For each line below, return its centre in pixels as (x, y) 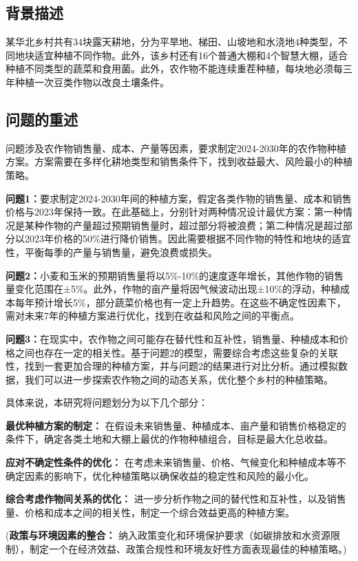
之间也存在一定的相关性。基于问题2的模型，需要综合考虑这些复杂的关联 (176, 352)
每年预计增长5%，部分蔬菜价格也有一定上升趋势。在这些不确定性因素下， (180, 302)
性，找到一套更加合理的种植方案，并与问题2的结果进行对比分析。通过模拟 (172, 366)
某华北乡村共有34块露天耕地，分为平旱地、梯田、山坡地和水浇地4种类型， (172, 42)
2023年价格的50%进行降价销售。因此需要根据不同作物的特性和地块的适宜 (188, 239)
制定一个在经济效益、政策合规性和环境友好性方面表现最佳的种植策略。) (188, 549)
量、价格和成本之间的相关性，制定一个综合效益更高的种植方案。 (150, 512)
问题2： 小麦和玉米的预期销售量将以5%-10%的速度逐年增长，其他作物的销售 (175, 275)
